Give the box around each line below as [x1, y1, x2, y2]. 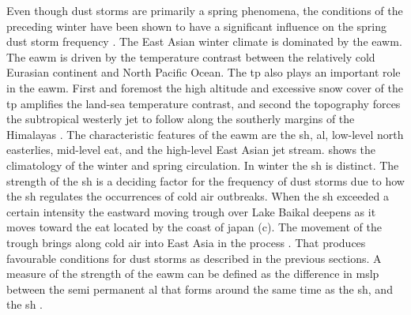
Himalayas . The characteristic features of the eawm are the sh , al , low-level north [6, 126, 404, 142]
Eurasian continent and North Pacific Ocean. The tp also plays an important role [6, 64, 401, 81]
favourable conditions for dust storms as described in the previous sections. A [6, 249, 382, 266]
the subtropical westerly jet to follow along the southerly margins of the [6, 111, 355, 127]
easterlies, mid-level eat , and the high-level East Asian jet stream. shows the [6, 141, 376, 158]
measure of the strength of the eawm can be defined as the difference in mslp [6, 265, 379, 282]
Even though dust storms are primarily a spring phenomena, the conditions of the [6, 2, 403, 18]
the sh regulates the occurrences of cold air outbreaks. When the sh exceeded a [6, 188, 389, 204]
